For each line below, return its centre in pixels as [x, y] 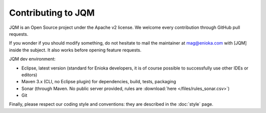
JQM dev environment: [33, 59]
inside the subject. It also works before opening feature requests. [75, 50]
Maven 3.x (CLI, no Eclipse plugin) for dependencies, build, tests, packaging [99, 82]
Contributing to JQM [52, 13]
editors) [29, 75]
